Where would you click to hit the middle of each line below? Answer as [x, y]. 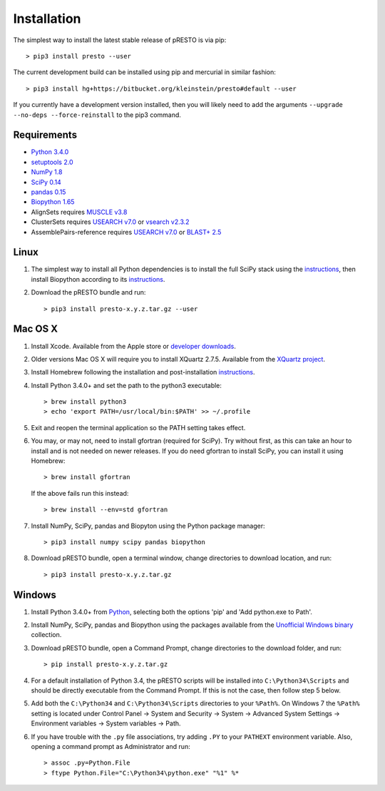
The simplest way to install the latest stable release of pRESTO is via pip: [120, 40]
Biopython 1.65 [53, 202]
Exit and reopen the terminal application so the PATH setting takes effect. [138, 427]
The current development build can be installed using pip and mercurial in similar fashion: [144, 72]
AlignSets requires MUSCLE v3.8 [79, 212]
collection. [46, 635]
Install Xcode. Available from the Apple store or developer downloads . [134, 346]
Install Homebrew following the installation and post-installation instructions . [143, 372]
